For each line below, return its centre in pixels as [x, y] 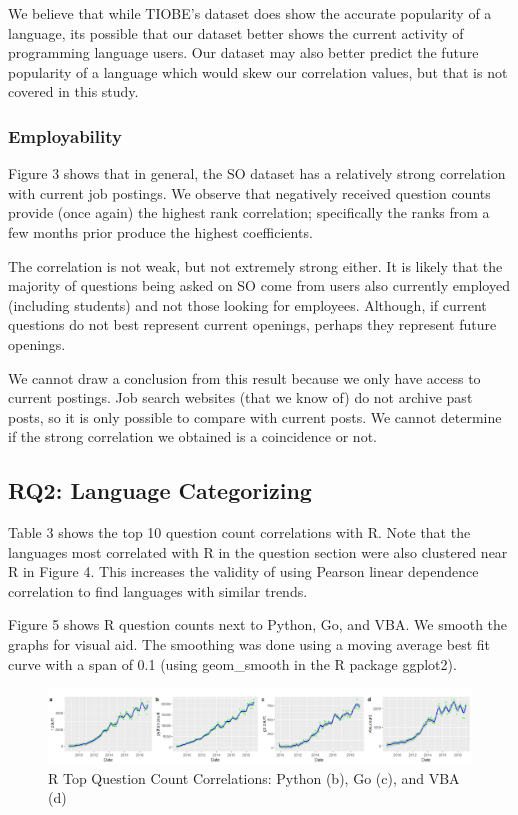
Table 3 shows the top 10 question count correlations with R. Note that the [239, 532]
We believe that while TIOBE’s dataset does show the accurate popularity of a [250, 13]
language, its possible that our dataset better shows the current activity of [236, 32]
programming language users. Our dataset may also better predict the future [243, 52]
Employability [65, 135]
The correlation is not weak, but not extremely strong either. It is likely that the [255, 265]
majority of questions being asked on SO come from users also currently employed [259, 285]
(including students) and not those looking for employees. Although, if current [247, 304]
